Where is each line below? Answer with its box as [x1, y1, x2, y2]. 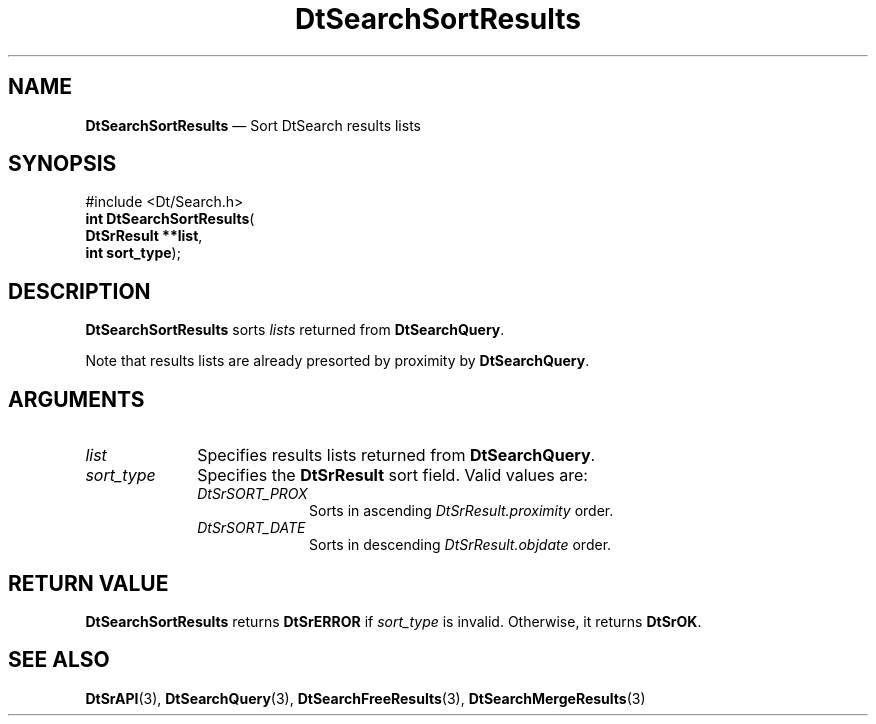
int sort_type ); [85, 244, 181, 262]
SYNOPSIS [8, 151, 117, 177]
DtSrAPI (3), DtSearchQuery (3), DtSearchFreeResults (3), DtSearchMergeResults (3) [85, 689, 646, 707]
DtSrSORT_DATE [197, 519, 306, 537]
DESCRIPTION [8, 278, 151, 304]
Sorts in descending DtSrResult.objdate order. [309, 536, 612, 554]
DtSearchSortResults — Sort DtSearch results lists [85, 116, 421, 134]
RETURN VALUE [8, 570, 169, 596]
